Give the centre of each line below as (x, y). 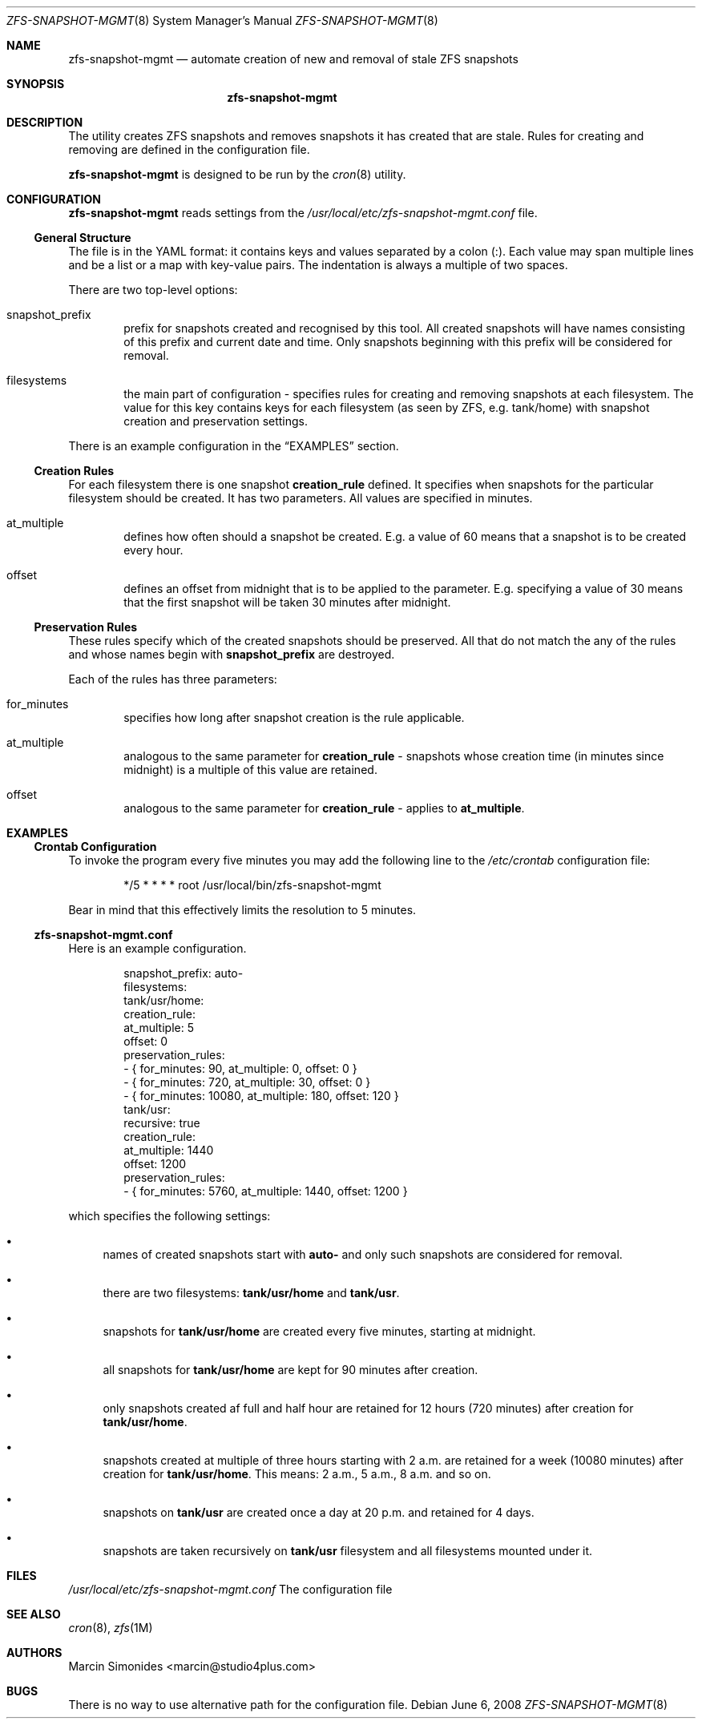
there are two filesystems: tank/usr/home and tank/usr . (251, 1293)
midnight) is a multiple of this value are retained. (250, 770)
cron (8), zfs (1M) (111, 1628)
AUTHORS (34, 1652)
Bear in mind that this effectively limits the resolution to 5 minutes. (242, 910)
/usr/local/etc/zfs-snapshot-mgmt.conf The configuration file (230, 1589)
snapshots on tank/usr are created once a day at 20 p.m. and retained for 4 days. (319, 1512)
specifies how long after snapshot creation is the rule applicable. (294, 717)
